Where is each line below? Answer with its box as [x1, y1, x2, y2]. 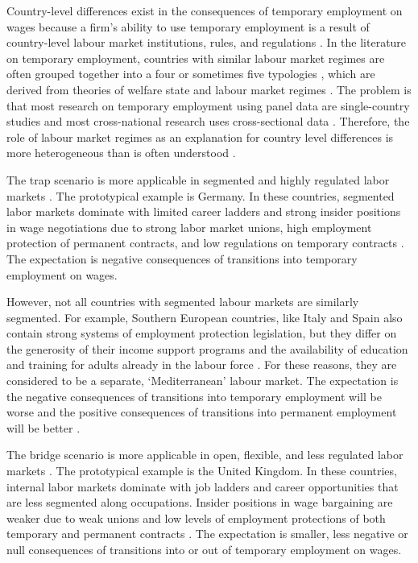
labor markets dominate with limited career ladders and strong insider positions [6, 203, 401, 220]
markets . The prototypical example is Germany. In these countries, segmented [6, 187, 395, 204]
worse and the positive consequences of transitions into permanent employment [6, 404, 397, 420]
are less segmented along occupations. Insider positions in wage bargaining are [6, 494, 393, 511]
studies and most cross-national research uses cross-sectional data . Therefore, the [6, 113, 410, 130]
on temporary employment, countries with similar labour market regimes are [6, 49, 385, 66]
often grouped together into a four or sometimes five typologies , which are [6, 65, 375, 82]
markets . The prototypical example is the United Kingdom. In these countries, [6, 462, 397, 479]
